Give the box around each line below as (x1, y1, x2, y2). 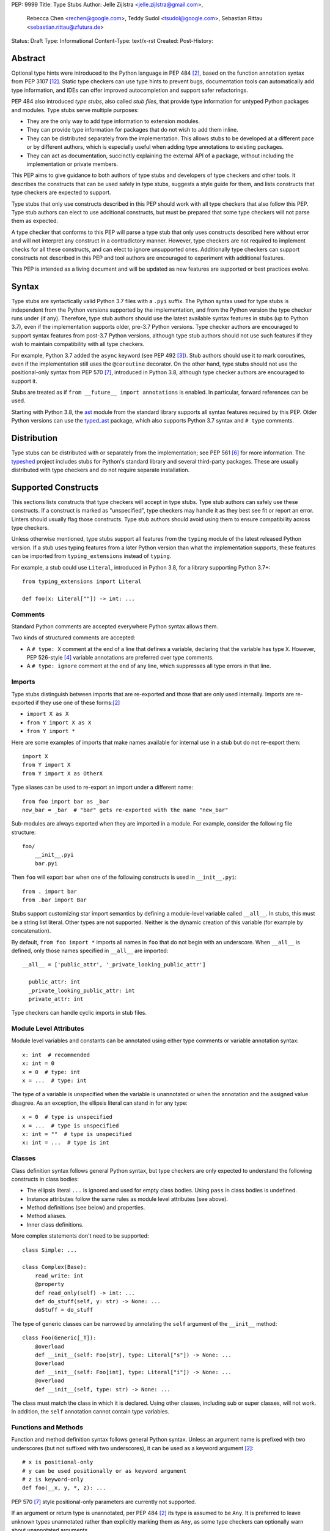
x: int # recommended (22, 1051, 90, 1058)
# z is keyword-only (22, 1476, 84, 1483)
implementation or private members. (26, 160, 119, 168)
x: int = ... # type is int (22, 1139, 109, 1146)
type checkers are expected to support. (11, 189, 111, 196)
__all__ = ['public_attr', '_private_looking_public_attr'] (22, 961, 206, 968)
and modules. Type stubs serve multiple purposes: (11, 106, 139, 113)
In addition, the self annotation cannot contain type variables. (11, 1408, 169, 1415)
